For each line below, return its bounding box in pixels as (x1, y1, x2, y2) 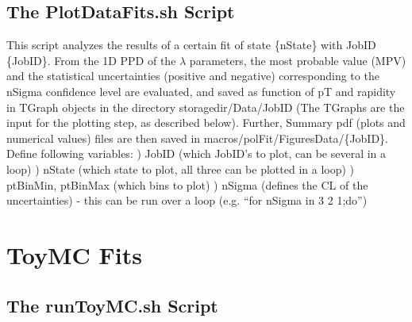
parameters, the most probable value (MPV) (189, 52, 406, 68)
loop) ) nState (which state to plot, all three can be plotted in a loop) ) (6, 160, 355, 177)
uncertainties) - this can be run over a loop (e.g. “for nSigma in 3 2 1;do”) (6, 192, 368, 209)
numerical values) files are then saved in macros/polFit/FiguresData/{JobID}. (6, 129, 389, 146)
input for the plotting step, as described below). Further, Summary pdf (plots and (6, 114, 406, 131)
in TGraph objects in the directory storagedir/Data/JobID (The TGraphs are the (6, 98, 405, 115)
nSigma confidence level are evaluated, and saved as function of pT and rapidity (6, 82, 396, 99)
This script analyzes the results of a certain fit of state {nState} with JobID (6, 36, 376, 53)
